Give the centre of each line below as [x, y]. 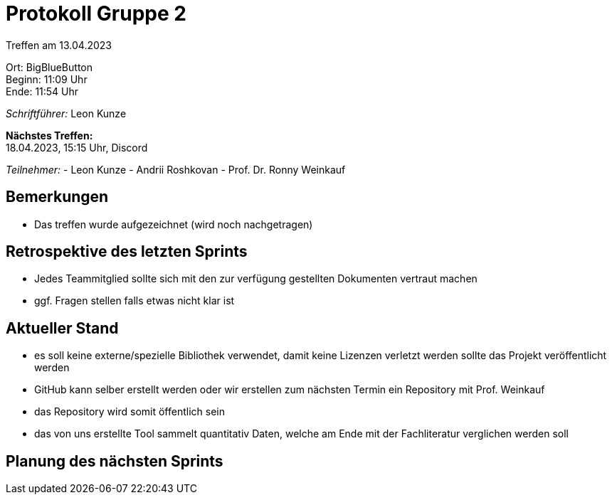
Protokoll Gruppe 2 [96, 14]
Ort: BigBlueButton [49, 67]
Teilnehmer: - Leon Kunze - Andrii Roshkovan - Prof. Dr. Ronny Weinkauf [176, 169]
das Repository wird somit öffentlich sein [130, 412]
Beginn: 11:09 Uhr [47, 79]
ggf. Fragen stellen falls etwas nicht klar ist [134, 301]
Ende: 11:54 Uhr [42, 91]
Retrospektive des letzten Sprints [127, 252]
